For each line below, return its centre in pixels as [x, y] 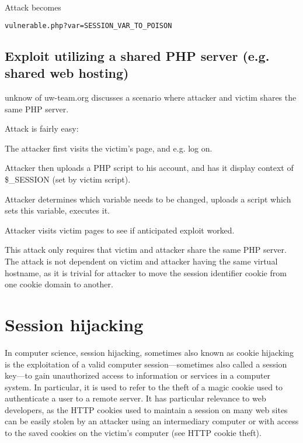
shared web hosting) [67, 73]
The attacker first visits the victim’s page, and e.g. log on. [109, 148]
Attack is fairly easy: [42, 128]
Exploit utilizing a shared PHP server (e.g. [137, 55]
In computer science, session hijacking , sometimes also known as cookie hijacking [149, 352]
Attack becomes [33, 7]
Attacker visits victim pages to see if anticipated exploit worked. [120, 230]
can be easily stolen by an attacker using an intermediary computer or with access [152, 421]
